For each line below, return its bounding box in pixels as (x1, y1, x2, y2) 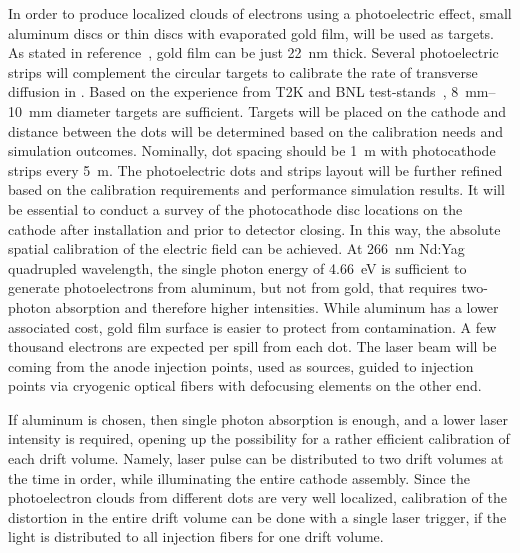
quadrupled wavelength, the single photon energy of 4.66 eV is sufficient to (8, 257, 467, 278)
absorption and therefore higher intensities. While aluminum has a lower (55, 296, 499, 317)
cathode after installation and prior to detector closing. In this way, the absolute (8, 218, 501, 239)
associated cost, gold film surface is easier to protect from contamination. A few (8, 316, 497, 337)
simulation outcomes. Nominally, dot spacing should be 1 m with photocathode (8, 140, 496, 161)
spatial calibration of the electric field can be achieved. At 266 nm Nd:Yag (8, 238, 465, 259)
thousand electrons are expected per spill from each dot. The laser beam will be (8, 336, 497, 357)
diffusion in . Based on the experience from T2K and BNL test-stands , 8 (8, 81, 459, 102)
